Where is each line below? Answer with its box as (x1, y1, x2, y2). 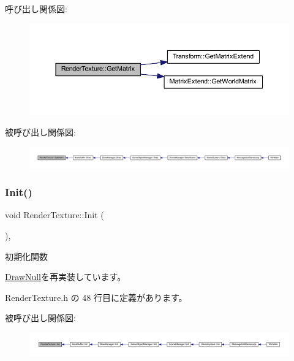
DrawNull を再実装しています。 (5, 270, 126, 283)
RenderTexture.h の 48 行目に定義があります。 (5, 291, 187, 303)
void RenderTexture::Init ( (5, 208, 104, 221)
